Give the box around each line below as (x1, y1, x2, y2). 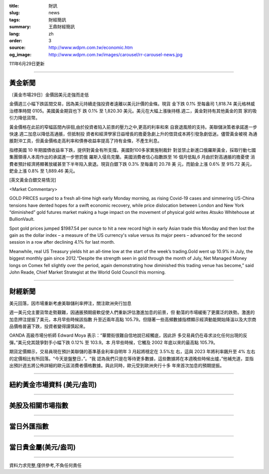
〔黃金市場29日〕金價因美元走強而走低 (9, 92, 89, 98)
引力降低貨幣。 (9, 115, 40, 121)
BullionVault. (9, 216, 35, 222)
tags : (9, 16, 20, 22)
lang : (9, 30, 20, 37)
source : (9, 45, 26, 51)
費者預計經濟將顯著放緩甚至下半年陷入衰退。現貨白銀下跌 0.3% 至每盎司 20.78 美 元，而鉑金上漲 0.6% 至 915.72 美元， (9, 161, 255, 167)
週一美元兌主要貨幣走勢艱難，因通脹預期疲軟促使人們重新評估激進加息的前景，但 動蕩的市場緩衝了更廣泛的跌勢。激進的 (9, 309, 255, 315)
